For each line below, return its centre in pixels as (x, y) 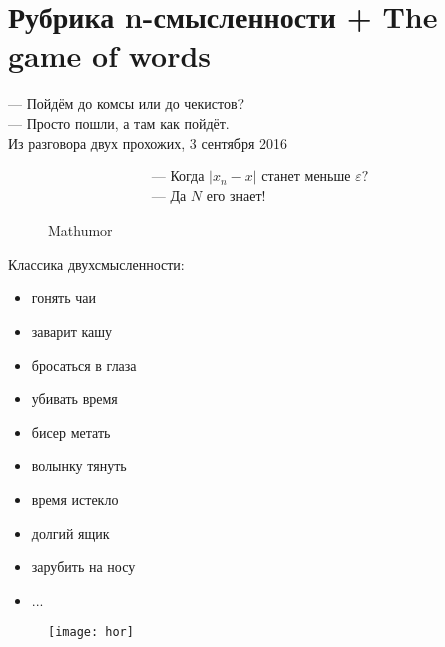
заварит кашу (72, 330)
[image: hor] (91, 632)
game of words (110, 55)
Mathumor (80, 230)
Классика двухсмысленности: (96, 263)
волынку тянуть (79, 465)
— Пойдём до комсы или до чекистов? (126, 103)
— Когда (178, 177)
